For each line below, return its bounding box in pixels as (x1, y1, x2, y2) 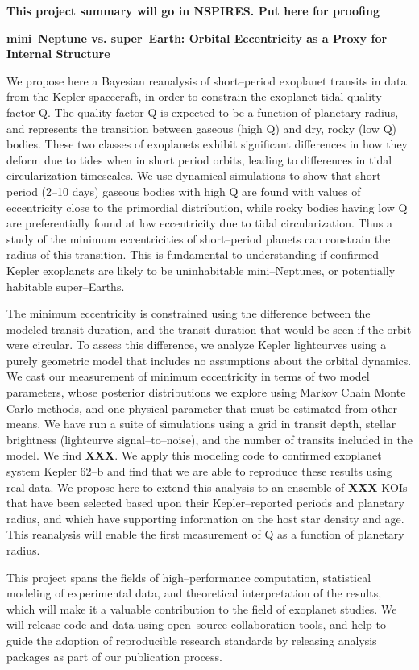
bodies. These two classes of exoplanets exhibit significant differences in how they (6, 135, 408, 152)
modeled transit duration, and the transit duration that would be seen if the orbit (6, 320, 412, 337)
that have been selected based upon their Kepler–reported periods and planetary (6, 494, 405, 511)
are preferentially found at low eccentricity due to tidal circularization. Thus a (6, 214, 393, 231)
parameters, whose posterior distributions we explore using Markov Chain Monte (6, 384, 406, 401)
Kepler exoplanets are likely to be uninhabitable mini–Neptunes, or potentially (6, 261, 396, 278)
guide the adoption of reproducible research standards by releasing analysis (6, 631, 377, 648)
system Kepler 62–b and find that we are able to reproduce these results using (6, 463, 392, 480)
